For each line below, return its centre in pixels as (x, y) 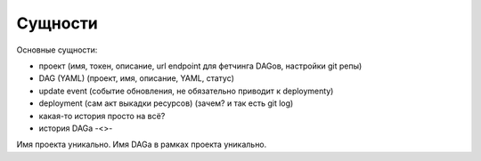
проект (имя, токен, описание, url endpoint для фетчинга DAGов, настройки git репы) (200, 66)
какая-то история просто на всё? (102, 116)
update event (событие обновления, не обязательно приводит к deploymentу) (186, 91)
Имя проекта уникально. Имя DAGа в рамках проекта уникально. (142, 145)
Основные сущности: (57, 50)
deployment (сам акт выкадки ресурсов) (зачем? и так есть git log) (166, 103)
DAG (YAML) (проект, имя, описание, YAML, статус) (137, 78)
